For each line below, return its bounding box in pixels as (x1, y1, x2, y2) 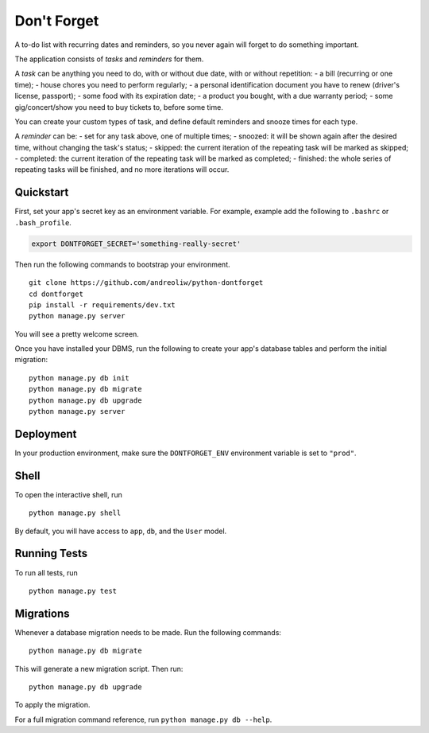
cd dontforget (29, 289, 83, 298)
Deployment (14, 427, 77, 441)
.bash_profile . (14, 217, 71, 227)
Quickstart (14, 185, 69, 199)
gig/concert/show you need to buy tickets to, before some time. (14, 102, 224, 111)
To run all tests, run (14, 567, 79, 577)
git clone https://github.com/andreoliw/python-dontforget (29, 279, 264, 287)
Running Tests (14, 547, 87, 560)
